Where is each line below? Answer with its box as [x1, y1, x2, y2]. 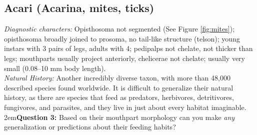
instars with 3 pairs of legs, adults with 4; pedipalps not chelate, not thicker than [4, 43, 253, 53]
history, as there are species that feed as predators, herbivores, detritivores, [4, 92, 234, 102]
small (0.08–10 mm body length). [4, 62, 106, 73]
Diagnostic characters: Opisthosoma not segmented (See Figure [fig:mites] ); [4, 23, 235, 34]
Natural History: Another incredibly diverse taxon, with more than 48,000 [4, 72, 230, 83]
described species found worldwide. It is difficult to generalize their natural [4, 82, 233, 92]
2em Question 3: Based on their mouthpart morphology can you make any [4, 111, 235, 122]
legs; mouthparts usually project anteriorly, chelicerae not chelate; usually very [4, 52, 245, 63]
